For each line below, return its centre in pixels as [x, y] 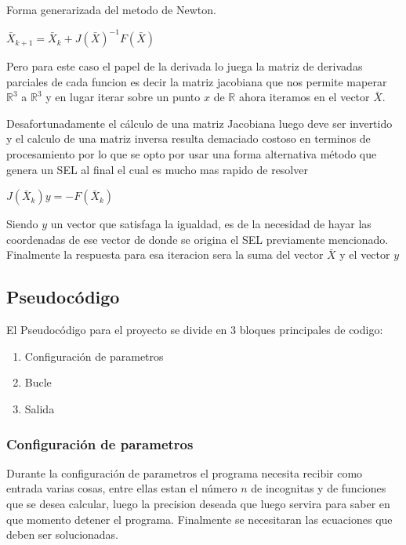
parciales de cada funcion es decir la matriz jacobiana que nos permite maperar [197, 81]
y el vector [365, 254]
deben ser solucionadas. [62, 534]
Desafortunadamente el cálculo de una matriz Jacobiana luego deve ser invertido [199, 123]
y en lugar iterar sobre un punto [123, 97]
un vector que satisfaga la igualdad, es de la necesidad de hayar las [211, 224]
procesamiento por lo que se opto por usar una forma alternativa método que [192, 154]
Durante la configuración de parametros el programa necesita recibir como [185, 472]
